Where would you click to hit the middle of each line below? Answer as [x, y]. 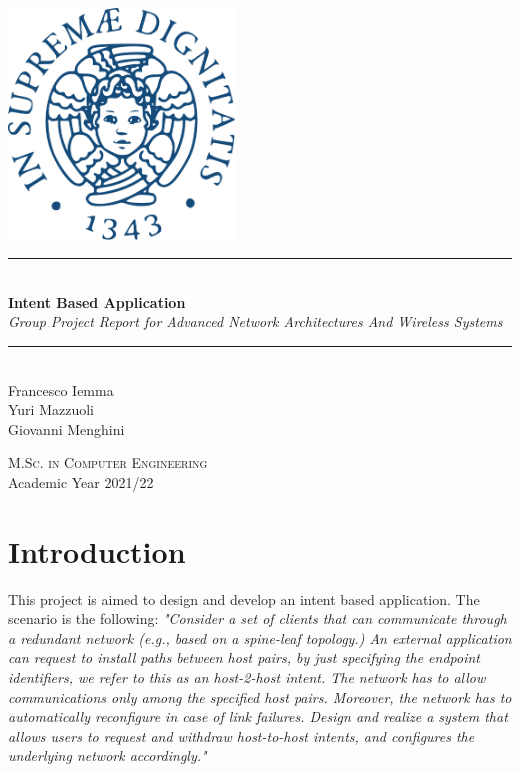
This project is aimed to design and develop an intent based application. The [244, 598]
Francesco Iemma [61, 389]
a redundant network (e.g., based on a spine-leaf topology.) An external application [260, 637]
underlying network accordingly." [107, 755]
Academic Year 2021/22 [81, 481]
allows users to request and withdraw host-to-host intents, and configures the [241, 735]
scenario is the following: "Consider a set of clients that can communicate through [257, 618]
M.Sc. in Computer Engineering [108, 462]
